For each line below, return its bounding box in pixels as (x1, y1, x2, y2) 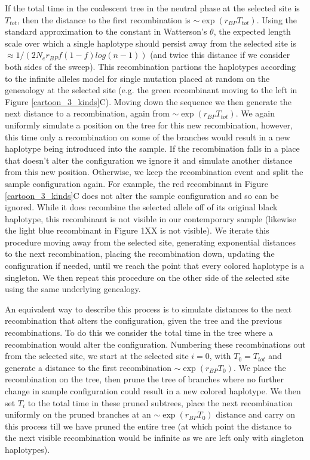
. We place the (233, 361, 286, 373)
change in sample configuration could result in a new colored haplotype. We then (5, 385, 301, 397)
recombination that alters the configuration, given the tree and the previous (5, 314, 282, 327)
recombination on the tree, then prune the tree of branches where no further (5, 373, 284, 385)
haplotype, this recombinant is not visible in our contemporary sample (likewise (5, 212, 296, 225)
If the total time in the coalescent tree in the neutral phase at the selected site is (5, 2, 300, 14)
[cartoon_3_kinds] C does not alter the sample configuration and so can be (5, 189, 279, 201)
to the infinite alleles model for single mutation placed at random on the (5, 72, 270, 84)
